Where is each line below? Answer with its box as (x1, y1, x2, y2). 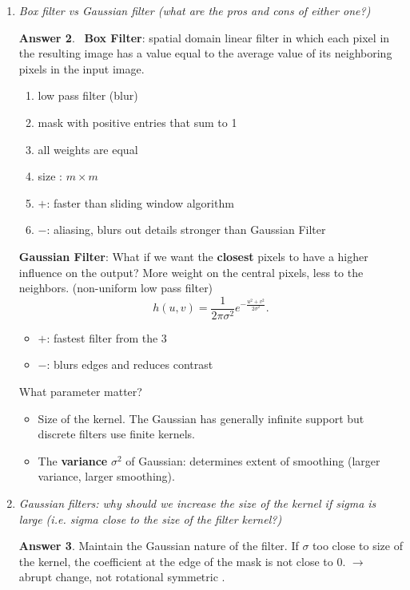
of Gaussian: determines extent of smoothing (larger (125, 452, 380, 469)
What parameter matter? (18, 382, 142, 399)
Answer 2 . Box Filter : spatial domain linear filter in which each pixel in (18, 29, 390, 46)
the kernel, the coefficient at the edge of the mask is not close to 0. (18, 552, 346, 569)
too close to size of (312, 537, 403, 554)
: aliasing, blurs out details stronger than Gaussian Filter (46, 221, 326, 238)
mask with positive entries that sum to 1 (38, 113, 237, 130)
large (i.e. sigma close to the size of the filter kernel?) (18, 510, 282, 527)
